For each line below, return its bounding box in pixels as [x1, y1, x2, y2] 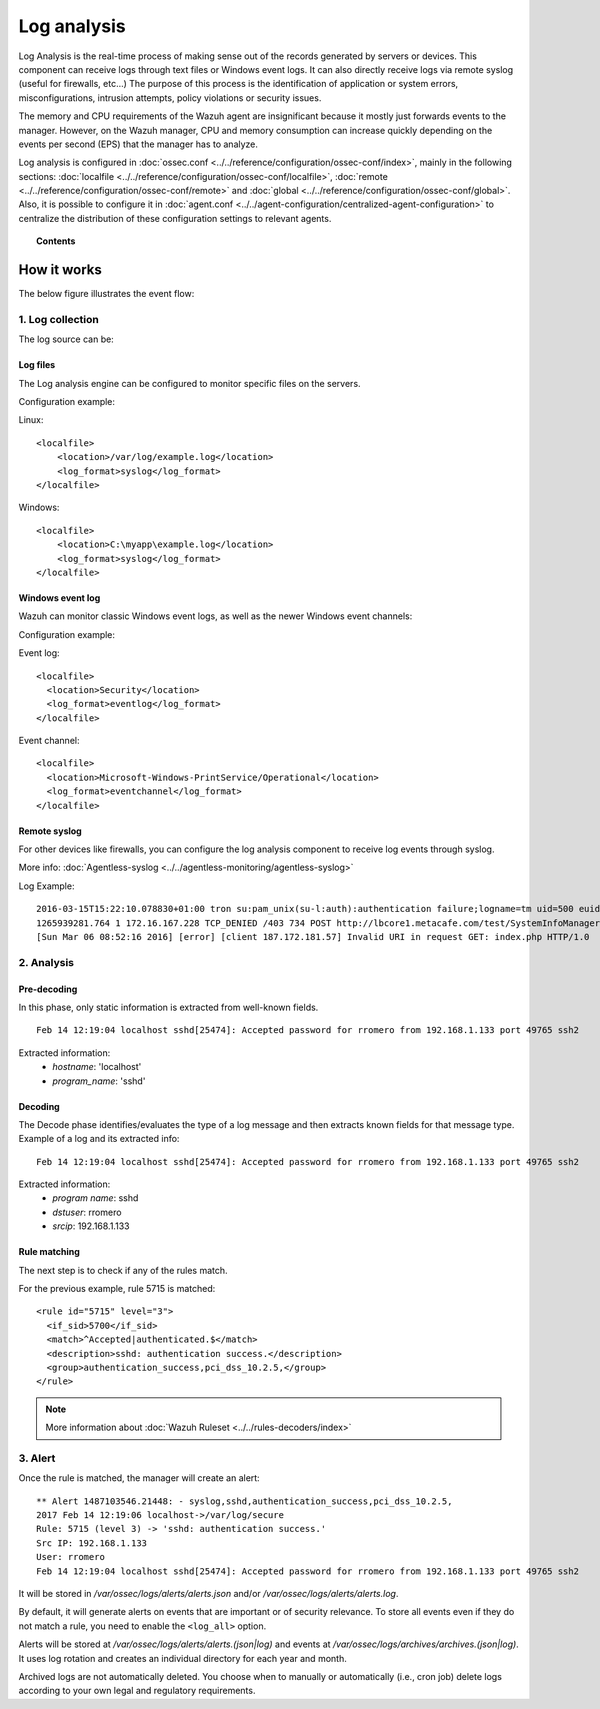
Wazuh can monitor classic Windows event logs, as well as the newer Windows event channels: [18, 610, 413, 622]
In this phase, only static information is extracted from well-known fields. [18, 1001, 319, 1013]
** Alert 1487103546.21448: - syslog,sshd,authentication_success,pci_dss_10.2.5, [36, 1495, 453, 1507]
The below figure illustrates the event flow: [18, 288, 195, 300]
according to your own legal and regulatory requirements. [18, 1685, 256, 1697]
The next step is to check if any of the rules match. [18, 1264, 229, 1276]
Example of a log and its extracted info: [18, 1133, 180, 1145]
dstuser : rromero [52, 1206, 122, 1218]
